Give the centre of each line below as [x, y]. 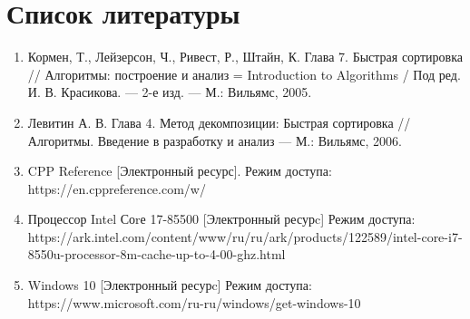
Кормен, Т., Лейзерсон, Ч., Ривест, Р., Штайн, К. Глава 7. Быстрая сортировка [245, 57]
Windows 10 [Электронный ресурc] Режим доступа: [170, 285]
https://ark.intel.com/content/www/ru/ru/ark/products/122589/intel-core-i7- [245, 236]
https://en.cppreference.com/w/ [117, 188]
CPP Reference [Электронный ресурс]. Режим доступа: [180, 171]
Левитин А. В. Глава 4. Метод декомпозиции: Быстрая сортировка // [219, 122]
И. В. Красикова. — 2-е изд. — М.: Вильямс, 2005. [170, 92]
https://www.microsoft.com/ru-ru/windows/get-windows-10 [194, 302]
